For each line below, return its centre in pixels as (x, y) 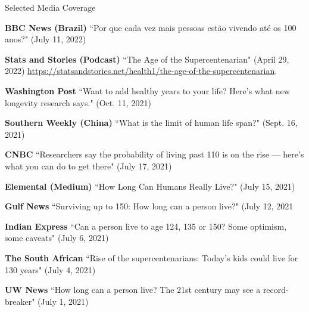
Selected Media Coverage (50, 7)
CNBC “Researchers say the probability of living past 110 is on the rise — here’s (154, 154)
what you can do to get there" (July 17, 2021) (88, 166)
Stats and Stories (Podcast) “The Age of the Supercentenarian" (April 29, (147, 59)
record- (276, 290)
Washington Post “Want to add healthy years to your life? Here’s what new (147, 90)
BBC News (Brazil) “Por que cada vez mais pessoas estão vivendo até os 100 (151, 27)
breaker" (20, 301)
